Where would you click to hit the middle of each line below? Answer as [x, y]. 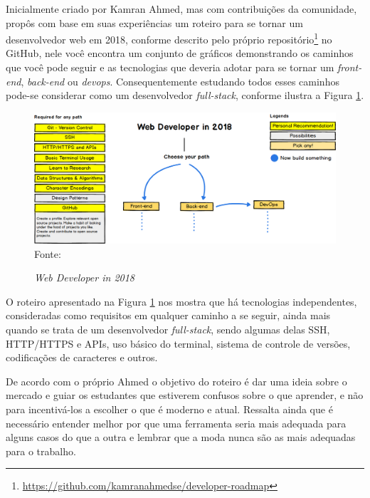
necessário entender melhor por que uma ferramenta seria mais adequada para [176, 423]
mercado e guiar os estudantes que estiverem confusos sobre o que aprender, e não [185, 395]
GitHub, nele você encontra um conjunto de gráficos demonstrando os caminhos [180, 53]
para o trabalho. [41, 451]
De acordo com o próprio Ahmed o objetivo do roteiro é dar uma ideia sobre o [176, 381]
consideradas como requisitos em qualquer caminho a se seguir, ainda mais [168, 315]
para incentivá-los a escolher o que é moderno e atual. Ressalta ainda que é [169, 409]
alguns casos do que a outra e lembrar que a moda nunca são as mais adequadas [181, 437]
